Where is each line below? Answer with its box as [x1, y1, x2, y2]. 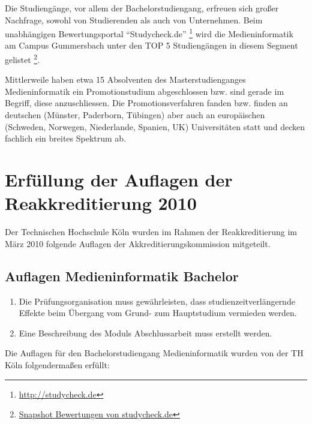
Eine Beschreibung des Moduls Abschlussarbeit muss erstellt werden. [19, 326, 272, 339]
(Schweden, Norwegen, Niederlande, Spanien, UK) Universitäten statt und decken [5, 120, 305, 133]
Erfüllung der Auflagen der [5, 167, 233, 192]
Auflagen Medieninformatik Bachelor [5, 266, 239, 285]
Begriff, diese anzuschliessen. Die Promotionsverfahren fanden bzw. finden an [5, 97, 288, 109]
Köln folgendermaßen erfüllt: [5, 358, 110, 371]
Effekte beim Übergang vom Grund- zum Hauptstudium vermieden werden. [19, 306, 297, 319]
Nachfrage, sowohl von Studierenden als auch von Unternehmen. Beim [5, 13, 263, 26]
